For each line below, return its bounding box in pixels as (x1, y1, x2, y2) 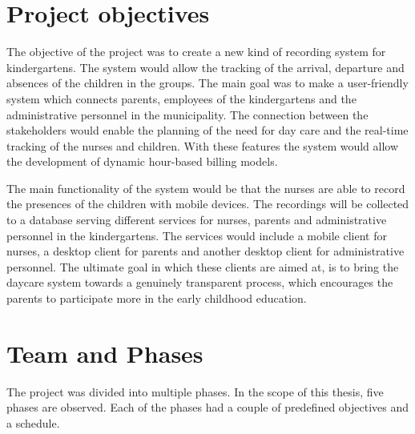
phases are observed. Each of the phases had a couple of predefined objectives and (6, 399, 409, 416)
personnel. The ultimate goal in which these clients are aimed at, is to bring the (6, 258, 399, 275)
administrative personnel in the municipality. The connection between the (6, 106, 369, 123)
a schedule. (6, 414, 60, 431)
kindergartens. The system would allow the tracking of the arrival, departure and (6, 58, 405, 75)
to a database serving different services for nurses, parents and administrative (6, 211, 387, 228)
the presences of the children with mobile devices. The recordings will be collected (6, 195, 409, 212)
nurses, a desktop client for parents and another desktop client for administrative (6, 243, 405, 259)
